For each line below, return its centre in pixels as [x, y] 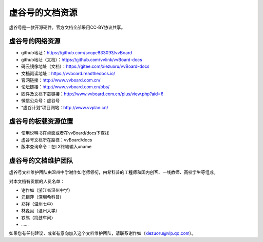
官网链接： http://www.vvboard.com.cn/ [61, 80]
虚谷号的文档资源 [43, 13]
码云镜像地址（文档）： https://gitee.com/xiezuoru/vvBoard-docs [85, 66]
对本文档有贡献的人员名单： [37, 181]
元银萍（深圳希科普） [43, 197]
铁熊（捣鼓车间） [38, 218]
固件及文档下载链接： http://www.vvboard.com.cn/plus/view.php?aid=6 [92, 94]
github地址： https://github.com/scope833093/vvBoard [77, 53]
